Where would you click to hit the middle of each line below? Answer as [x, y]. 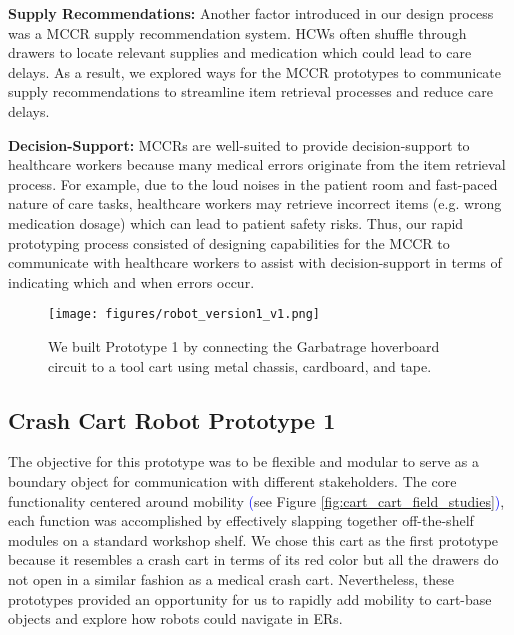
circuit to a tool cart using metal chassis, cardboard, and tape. [240, 365]
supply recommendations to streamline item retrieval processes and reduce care [250, 91]
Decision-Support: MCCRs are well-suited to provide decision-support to [239, 144]
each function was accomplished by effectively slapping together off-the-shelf [241, 520]
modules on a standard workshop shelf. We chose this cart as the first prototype [253, 539]
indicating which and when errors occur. [131, 281]
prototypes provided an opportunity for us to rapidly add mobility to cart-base [250, 598]
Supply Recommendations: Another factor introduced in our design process [251, 13]
